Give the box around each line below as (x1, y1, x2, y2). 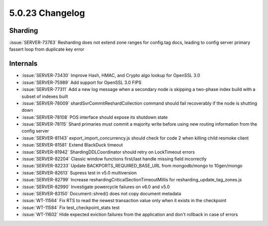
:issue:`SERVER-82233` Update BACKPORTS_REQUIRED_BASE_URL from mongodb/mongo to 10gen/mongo (21, 163, 243, 169)
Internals (9, 60, 38, 68)
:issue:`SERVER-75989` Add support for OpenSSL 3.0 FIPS (21, 79, 141, 85)
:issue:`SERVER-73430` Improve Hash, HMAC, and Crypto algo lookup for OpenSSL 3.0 (21, 73, 201, 78)
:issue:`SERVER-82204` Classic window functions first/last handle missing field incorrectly (21, 156, 207, 162)
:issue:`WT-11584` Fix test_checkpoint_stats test (21, 204, 120, 211)
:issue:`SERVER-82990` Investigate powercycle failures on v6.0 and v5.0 (21, 184, 170, 190)
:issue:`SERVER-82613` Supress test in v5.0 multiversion (21, 169, 137, 176)
